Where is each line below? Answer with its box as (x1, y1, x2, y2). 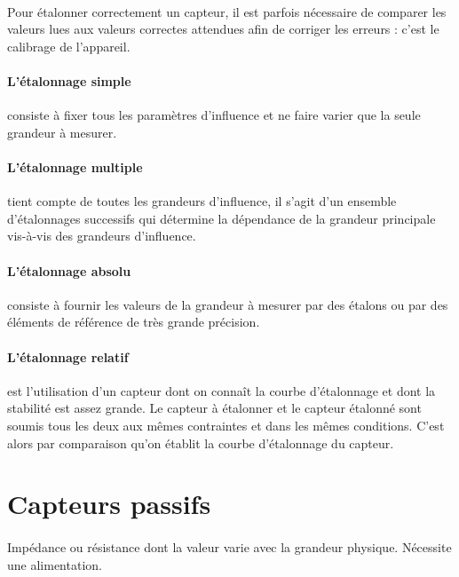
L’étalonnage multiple (7, 157, 143, 176)
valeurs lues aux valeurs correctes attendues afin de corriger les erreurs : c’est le (7, 20, 439, 38)
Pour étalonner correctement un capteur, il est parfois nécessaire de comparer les (7, 2, 447, 20)
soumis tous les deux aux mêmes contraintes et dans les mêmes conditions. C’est (7, 415, 445, 434)
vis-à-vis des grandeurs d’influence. (7, 226, 196, 245)
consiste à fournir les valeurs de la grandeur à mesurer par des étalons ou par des (7, 295, 448, 313)
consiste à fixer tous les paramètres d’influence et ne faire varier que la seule (7, 106, 421, 124)
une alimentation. (7, 555, 102, 573)
